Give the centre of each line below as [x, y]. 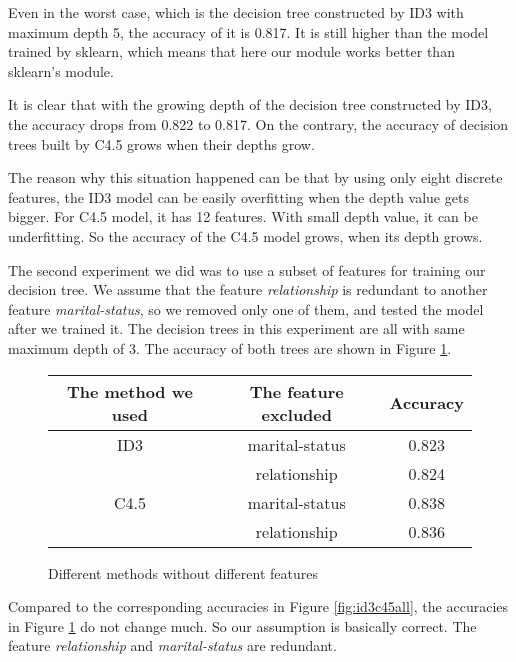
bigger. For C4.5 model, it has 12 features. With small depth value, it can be [243, 216]
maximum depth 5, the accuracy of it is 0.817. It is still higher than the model [248, 31]
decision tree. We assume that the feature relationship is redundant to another [248, 289]
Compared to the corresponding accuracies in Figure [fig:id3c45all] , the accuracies [258, 606]
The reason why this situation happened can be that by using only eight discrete [255, 177]
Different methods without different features [183, 572]
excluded [296, 414]
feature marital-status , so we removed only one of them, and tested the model [246, 308]
